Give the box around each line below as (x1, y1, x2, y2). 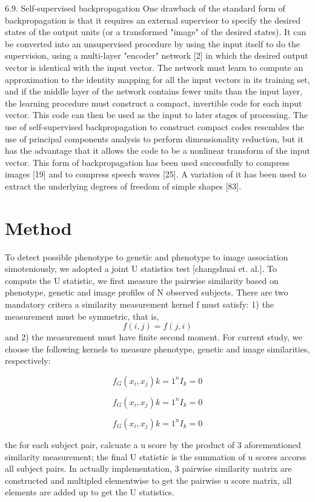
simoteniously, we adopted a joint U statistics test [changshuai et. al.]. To (5, 262, 277, 275)
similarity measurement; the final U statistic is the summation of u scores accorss (5, 450, 307, 463)
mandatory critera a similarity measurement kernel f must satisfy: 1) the (5, 298, 274, 310)
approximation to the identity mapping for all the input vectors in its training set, (5, 73, 310, 85)
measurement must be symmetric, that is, (5, 309, 159, 322)
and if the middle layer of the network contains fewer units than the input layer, (5, 85, 303, 97)
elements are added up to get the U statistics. (5, 486, 174, 498)
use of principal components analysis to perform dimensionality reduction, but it (5, 132, 303, 145)
